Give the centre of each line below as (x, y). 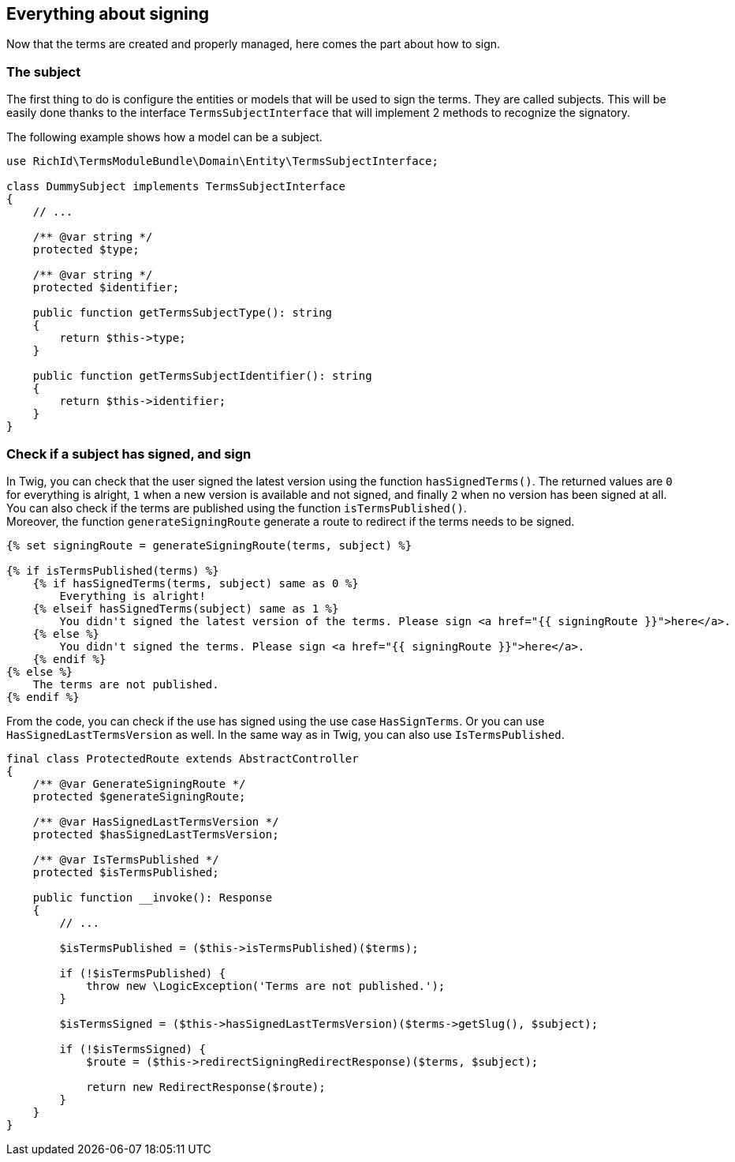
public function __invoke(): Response (153, 897)
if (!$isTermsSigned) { (132, 1049)
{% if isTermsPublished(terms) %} (113, 570)
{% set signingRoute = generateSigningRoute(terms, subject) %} (209, 545)
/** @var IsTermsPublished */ (126, 859)
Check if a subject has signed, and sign (129, 454)
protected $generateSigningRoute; (139, 796)
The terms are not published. (126, 684)
